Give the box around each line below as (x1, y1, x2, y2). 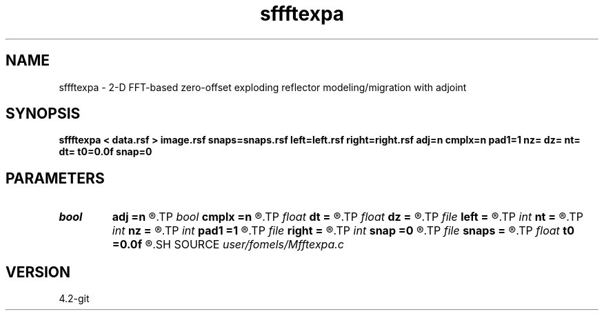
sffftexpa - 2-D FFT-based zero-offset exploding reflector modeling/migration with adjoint (59, 81, 467, 93)
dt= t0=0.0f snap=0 (59, 146, 152, 158)
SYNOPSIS (6, 105, 81, 123)
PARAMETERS (6, 169, 105, 187)
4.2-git (59, 293, 90, 305)
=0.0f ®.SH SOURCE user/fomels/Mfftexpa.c (112, 237, 344, 252)
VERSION (6, 263, 71, 281)
